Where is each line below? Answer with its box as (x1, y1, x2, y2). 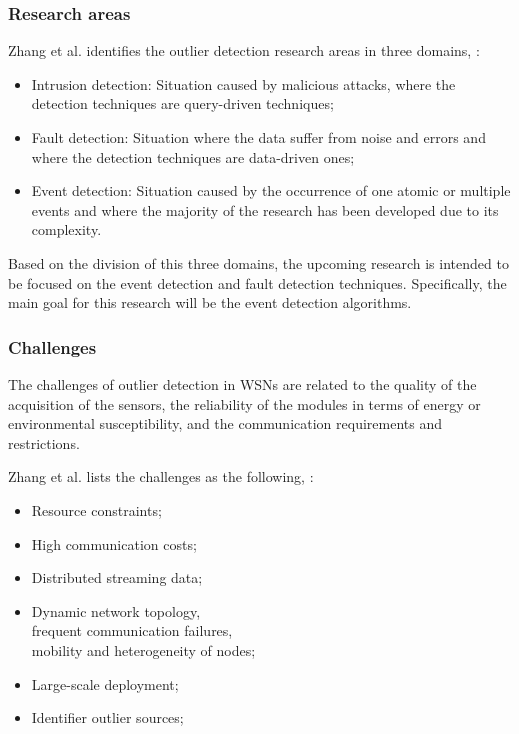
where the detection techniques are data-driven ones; (31, 146, 355, 167)
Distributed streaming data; (31, 567, 203, 588)
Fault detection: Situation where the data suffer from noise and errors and (31, 127, 486, 147)
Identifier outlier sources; (31, 707, 184, 728)
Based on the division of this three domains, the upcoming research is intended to (8, 252, 509, 273)
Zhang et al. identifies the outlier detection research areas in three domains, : (8, 40, 480, 61)
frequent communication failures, (31, 620, 233, 641)
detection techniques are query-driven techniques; (31, 93, 334, 114)
